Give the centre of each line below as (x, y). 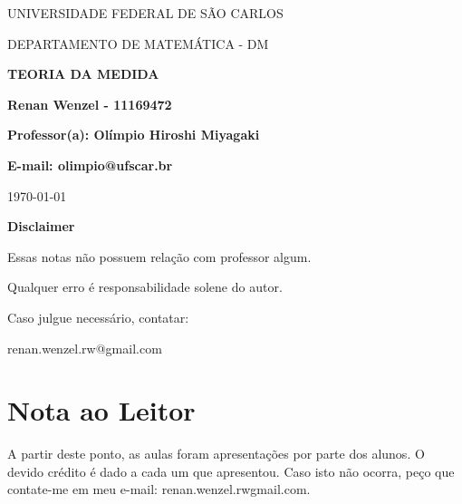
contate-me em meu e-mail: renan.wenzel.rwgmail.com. (159, 489)
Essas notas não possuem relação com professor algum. (159, 256)
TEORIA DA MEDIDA (83, 74)
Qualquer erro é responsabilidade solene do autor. (145, 287)
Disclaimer (41, 226)
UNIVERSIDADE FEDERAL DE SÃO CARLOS (145, 13)
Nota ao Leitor (101, 410)
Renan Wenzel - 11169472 (90, 104)
